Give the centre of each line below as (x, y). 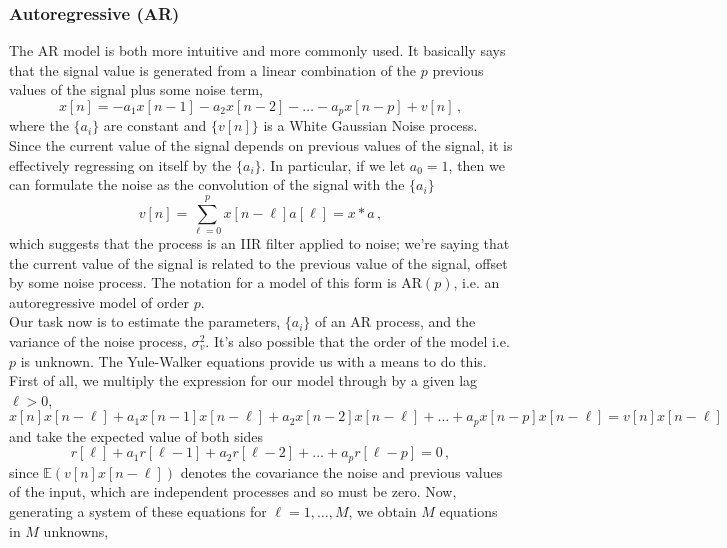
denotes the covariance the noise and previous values (341, 471)
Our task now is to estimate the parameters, (145, 321)
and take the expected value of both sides (136, 435)
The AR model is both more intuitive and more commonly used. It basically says (257, 50)
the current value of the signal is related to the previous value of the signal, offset (258, 262)
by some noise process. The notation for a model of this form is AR (215, 282)
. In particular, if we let (333, 164)
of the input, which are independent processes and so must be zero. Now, (233, 491)
